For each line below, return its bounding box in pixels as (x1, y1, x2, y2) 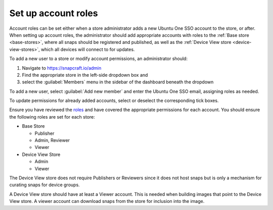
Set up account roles (9, 8, 98, 19)
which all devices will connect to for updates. (40, 46, 135, 52)
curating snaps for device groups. (9, 182, 80, 188)
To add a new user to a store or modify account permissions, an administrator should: (9, 56, 188, 62)
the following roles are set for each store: (9, 114, 96, 120)
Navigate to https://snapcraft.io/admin (22, 65, 102, 71)
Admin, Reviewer (34, 137, 70, 143)
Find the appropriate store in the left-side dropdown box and (22, 72, 148, 78)
